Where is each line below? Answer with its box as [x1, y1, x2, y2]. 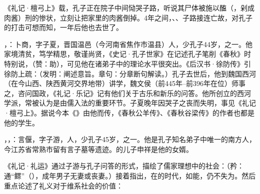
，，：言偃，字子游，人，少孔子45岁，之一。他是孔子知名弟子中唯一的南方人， [4, 134, 256, 144]
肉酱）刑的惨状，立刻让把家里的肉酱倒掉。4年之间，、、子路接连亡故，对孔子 [4, 12, 252, 22]
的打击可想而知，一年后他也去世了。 [4, 22, 123, 32]
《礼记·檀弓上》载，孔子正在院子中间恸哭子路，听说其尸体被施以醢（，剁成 [4, 2, 254, 12]
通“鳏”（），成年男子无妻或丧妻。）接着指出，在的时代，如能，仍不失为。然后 [4, 170, 256, 180]
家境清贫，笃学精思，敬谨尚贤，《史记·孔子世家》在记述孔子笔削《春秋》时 [4, 48, 251, 59]
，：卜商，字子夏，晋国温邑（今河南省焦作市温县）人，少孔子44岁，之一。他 [4, 38, 252, 49]
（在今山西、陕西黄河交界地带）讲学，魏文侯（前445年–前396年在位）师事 [4, 78, 245, 88]
